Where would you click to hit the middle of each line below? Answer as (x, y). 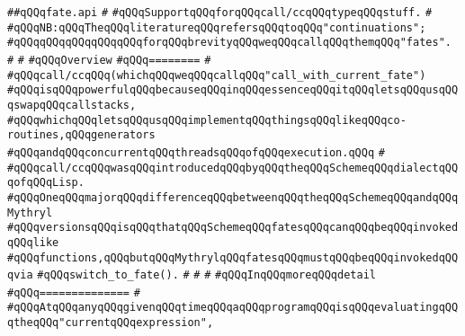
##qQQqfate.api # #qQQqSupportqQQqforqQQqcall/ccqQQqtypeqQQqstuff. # (220, 13)
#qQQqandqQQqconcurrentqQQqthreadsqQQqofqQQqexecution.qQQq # (196, 152)
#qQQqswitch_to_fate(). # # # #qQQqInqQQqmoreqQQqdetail (206, 275)
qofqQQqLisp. (46, 183)
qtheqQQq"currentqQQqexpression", (111, 323)
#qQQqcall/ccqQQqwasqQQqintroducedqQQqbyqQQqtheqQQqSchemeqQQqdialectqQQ (233, 168)
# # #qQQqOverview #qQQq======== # (109, 60)
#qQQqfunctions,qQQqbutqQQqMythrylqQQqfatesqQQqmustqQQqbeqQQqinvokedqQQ (233, 257)
